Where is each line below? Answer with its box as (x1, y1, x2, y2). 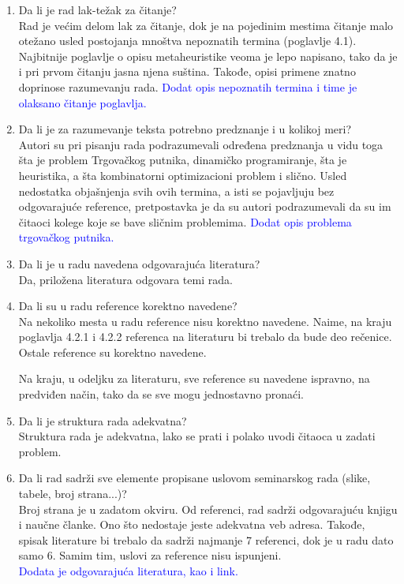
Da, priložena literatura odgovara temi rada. (18, 271, 233, 287)
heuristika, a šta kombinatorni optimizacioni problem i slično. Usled (18, 167, 347, 183)
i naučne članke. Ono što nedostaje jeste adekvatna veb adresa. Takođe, (18, 516, 365, 533)
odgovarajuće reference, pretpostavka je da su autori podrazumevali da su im (18, 198, 391, 215)
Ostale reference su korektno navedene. (18, 343, 207, 360)
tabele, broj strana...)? (18, 485, 127, 502)
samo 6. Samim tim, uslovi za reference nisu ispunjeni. (18, 547, 282, 563)
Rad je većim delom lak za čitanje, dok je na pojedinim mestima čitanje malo (18, 17, 394, 33)
